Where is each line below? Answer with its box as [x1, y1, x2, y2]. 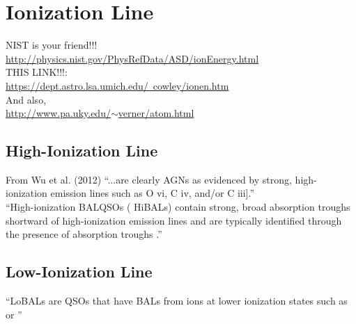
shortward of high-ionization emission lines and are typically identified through [6, 213, 342, 227]
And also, [6, 92, 47, 106]
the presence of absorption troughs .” [6, 227, 162, 241]
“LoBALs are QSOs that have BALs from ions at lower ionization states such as [6, 293, 348, 308]
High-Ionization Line [6, 140, 158, 161]
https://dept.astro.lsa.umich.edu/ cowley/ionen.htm [6, 78, 229, 92]
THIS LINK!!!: [6, 65, 68, 79]
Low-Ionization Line [6, 261, 153, 282]
